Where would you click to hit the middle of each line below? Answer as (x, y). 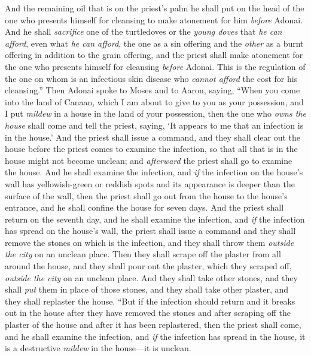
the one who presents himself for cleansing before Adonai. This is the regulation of (155, 66)
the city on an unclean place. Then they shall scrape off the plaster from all (143, 254)
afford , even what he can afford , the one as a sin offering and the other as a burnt (154, 43)
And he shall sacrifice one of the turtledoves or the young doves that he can (144, 31)
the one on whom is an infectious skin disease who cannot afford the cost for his (151, 78)
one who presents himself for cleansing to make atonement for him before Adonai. (154, 19)
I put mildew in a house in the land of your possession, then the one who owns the (155, 113)
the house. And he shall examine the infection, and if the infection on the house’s (154, 172)
